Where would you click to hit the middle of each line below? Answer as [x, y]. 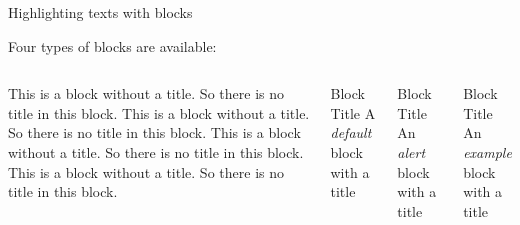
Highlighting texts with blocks [100, 12]
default [351, 132]
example [487, 151]
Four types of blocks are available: [112, 45]
